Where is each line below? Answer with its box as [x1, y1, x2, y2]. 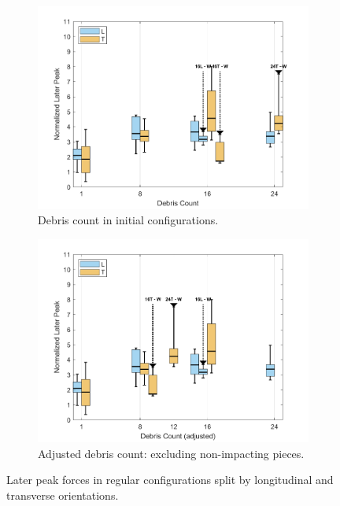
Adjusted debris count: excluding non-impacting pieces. [38, 445, 305, 461]
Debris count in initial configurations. [38, 212, 219, 228]
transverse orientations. [6, 486, 119, 503]
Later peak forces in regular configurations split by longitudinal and [6, 471, 334, 488]
